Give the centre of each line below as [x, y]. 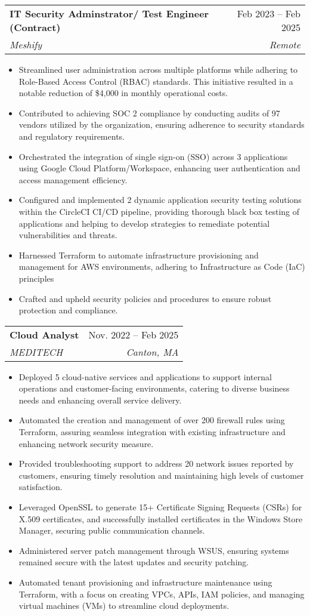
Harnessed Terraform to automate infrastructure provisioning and [139, 255]
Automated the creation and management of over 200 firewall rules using [152, 420]
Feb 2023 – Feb [269, 13]
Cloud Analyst [44, 334]
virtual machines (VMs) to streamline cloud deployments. [124, 606]
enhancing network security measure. [86, 443]
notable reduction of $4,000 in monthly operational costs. [123, 93]
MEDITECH [36, 352]
